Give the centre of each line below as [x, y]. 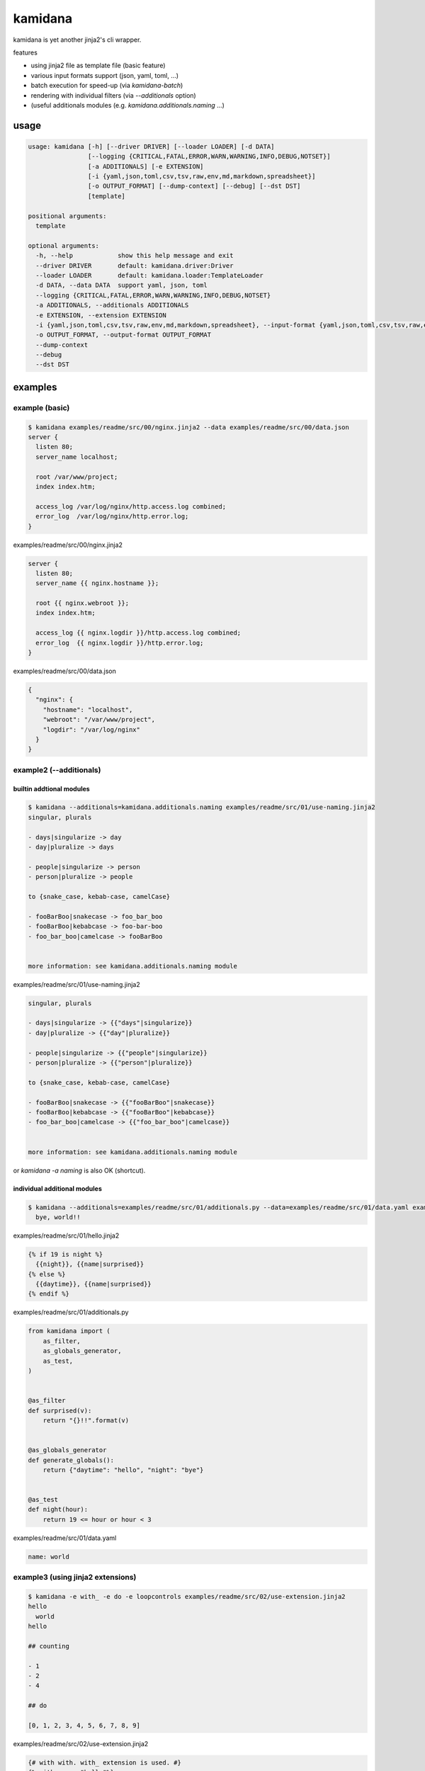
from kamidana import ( [69, 1331]
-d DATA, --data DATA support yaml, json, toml [122, 285]
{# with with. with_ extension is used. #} [105, 1763]
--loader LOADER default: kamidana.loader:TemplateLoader [149, 275]
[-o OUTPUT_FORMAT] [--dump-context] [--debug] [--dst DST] [194, 186]
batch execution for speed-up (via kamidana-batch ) [107, 86]
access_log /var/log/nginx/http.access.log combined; [131, 506]
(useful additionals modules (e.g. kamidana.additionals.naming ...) [127, 105]
